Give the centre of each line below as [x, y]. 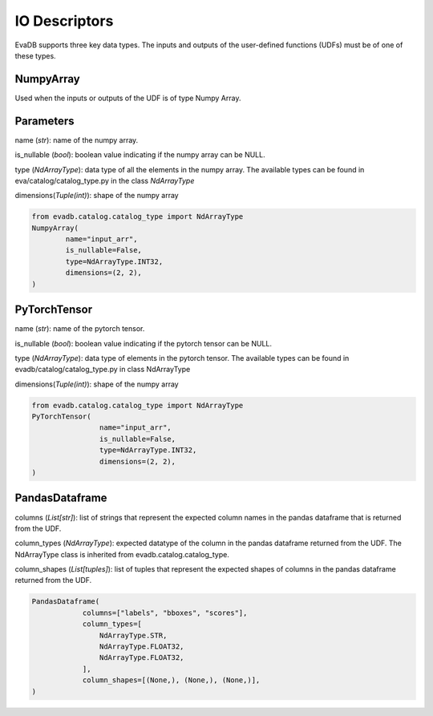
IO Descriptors [64, 21]
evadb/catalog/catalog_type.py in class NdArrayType [103, 370]
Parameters [45, 121]
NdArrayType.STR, [133, 635]
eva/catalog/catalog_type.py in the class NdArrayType [105, 180]
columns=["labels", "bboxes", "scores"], [165, 613]
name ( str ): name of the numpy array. [77, 140]
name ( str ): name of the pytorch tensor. [80, 329]
